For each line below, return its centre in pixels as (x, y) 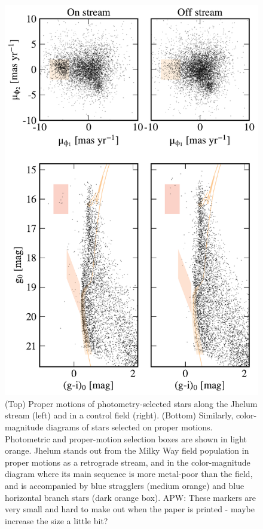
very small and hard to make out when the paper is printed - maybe (130, 509)
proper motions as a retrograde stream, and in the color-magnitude (128, 462)
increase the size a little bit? (56, 520)
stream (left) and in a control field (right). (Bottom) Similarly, (119, 415)
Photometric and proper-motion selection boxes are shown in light (126, 438)
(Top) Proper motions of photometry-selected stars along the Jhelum (131, 403)
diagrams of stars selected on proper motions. (129, 427)
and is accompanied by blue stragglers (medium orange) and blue (125, 485)
